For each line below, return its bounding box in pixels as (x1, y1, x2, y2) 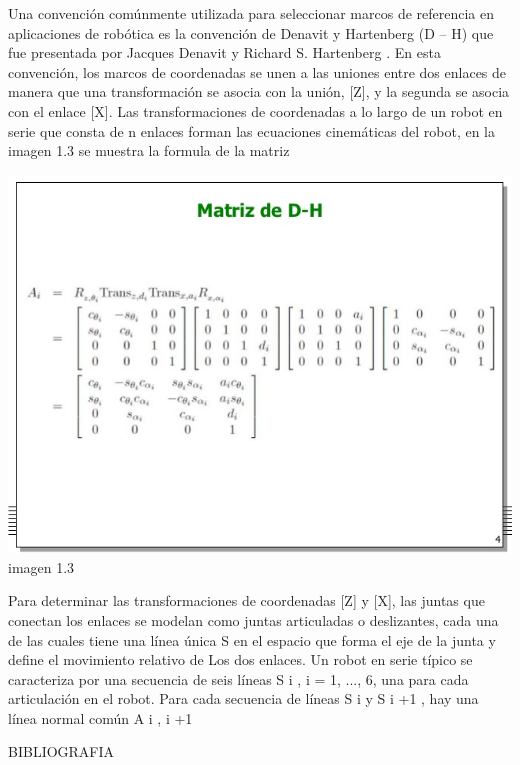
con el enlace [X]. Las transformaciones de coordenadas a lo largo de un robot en (8, 100, 503, 121)
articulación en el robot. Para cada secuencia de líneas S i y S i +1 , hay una (8, 688, 479, 709)
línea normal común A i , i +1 (8, 707, 193, 728)
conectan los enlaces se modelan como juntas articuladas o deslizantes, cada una (8, 609, 499, 630)
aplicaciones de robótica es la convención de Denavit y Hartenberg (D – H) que (8, 22, 494, 43)
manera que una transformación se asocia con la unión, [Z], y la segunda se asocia (8, 81, 510, 102)
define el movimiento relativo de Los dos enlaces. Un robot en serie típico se (8, 649, 473, 670)
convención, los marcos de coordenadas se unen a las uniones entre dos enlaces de (8, 61, 507, 82)
